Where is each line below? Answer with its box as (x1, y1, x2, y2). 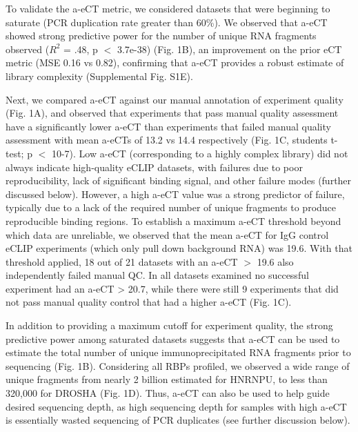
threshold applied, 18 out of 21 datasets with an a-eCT (6, 254, 238, 268)
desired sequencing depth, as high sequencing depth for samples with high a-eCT (6, 399, 347, 413)
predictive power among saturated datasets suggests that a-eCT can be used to (6, 331, 340, 346)
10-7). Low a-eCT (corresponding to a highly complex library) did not (51, 146, 348, 160)
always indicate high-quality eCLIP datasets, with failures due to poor (6, 159, 303, 174)
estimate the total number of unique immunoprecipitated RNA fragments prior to (6, 345, 351, 360)
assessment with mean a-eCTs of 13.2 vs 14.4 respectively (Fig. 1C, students (6, 132, 328, 147)
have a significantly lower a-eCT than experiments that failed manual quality (6, 119, 331, 133)
